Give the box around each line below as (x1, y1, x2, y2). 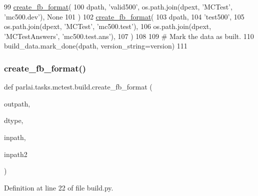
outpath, (4, 98, 30, 108)
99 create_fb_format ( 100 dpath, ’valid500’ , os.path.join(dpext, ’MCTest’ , (4, 1, 232, 11)
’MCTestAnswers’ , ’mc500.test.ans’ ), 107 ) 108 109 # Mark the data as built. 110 (4, 30, 254, 41)
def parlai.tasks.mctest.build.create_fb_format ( (4, 81, 152, 92)
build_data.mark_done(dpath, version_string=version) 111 (4, 40, 187, 51)
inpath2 (4, 148, 27, 159)
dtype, (4, 115, 23, 125)
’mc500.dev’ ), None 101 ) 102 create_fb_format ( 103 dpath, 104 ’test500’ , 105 (4, 11, 244, 21)
